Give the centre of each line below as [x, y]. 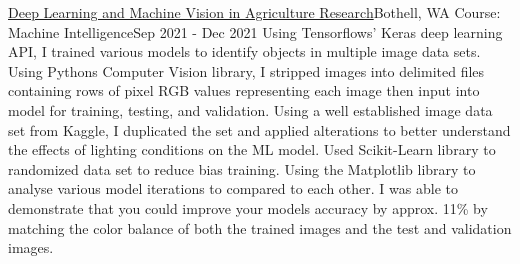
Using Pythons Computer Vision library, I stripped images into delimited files [246, 70]
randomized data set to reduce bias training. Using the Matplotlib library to [242, 168]
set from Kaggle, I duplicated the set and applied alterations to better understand [259, 129]
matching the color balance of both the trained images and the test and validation [260, 227]
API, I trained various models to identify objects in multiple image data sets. [244, 51]
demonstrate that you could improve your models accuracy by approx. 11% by [248, 207]
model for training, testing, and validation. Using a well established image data [250, 109]
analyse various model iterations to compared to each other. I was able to [233, 188]
